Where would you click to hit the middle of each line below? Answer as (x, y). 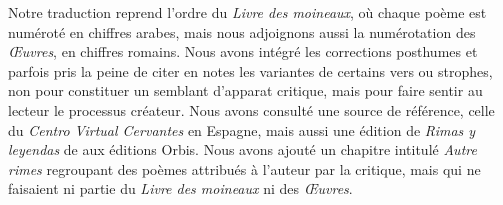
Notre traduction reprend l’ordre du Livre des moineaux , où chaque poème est (247, 12)
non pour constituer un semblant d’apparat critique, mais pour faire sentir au (245, 90)
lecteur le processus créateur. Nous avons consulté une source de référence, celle (251, 109)
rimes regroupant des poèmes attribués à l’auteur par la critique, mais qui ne (244, 168)
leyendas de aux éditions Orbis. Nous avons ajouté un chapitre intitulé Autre (242, 149)
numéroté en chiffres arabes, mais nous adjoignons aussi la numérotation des (242, 31)
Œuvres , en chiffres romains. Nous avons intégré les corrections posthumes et (243, 51)
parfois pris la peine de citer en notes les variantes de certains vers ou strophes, (250, 70)
